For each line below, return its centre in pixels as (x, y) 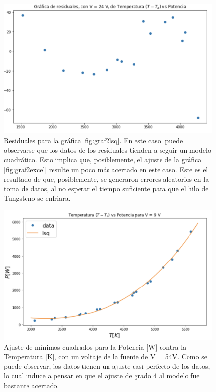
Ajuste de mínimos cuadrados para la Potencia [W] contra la (95, 347)
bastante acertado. (32, 385)
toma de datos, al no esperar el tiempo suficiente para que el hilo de (106, 188)
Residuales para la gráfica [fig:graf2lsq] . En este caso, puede (94, 140)
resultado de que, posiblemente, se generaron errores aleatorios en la (107, 179)
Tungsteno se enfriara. (37, 198)
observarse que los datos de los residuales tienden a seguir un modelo (108, 150)
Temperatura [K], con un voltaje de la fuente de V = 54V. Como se (106, 356)
